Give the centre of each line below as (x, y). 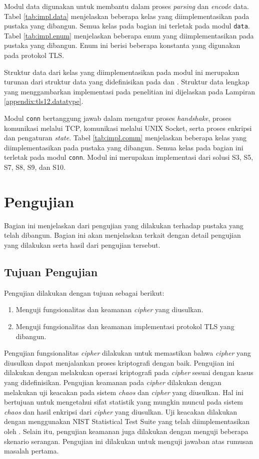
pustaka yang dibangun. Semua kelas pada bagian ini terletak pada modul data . (127, 26)
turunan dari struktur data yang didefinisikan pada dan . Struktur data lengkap (127, 82)
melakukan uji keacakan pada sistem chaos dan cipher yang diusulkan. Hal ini (124, 392)
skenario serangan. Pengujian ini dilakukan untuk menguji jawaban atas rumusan (129, 441)
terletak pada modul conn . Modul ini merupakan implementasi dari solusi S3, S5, (129, 157)
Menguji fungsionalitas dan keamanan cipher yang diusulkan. (109, 309)
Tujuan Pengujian (51, 271)
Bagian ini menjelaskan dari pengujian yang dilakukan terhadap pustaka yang (124, 225)
